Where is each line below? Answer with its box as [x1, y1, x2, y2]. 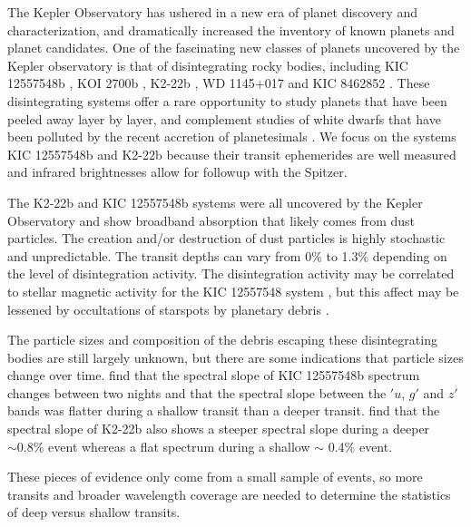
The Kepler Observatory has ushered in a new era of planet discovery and [7, 3, 418, 21]
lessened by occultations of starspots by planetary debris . [7, 299, 329, 318]
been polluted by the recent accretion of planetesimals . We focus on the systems [7, 127, 456, 146]
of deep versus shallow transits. [7, 503, 181, 522]
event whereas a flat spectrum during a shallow [48, 436, 310, 455]
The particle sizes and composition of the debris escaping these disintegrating [7, 330, 437, 349]
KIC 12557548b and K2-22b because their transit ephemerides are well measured [7, 144, 456, 163]
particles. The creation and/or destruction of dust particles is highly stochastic [7, 229, 446, 248]
